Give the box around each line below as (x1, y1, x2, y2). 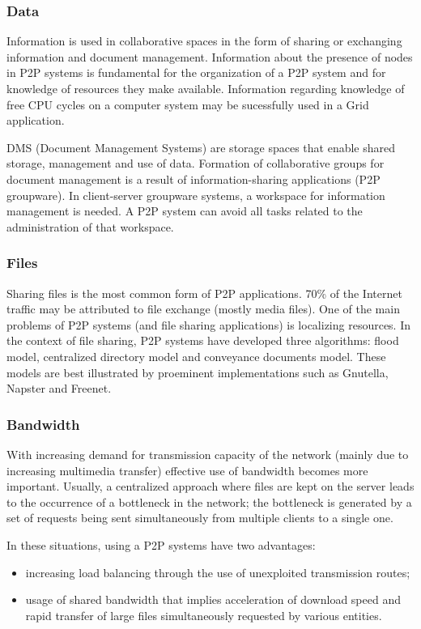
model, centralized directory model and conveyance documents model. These (6, 347, 386, 364)
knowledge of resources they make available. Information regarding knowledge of (6, 80, 405, 96)
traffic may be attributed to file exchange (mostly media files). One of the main (6, 300, 400, 317)
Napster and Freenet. (6, 380, 112, 397)
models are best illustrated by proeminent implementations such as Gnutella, (6, 363, 389, 380)
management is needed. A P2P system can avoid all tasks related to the (6, 202, 363, 219)
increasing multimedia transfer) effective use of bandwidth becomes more (6, 461, 368, 478)
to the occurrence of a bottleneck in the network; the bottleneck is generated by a (6, 493, 412, 510)
